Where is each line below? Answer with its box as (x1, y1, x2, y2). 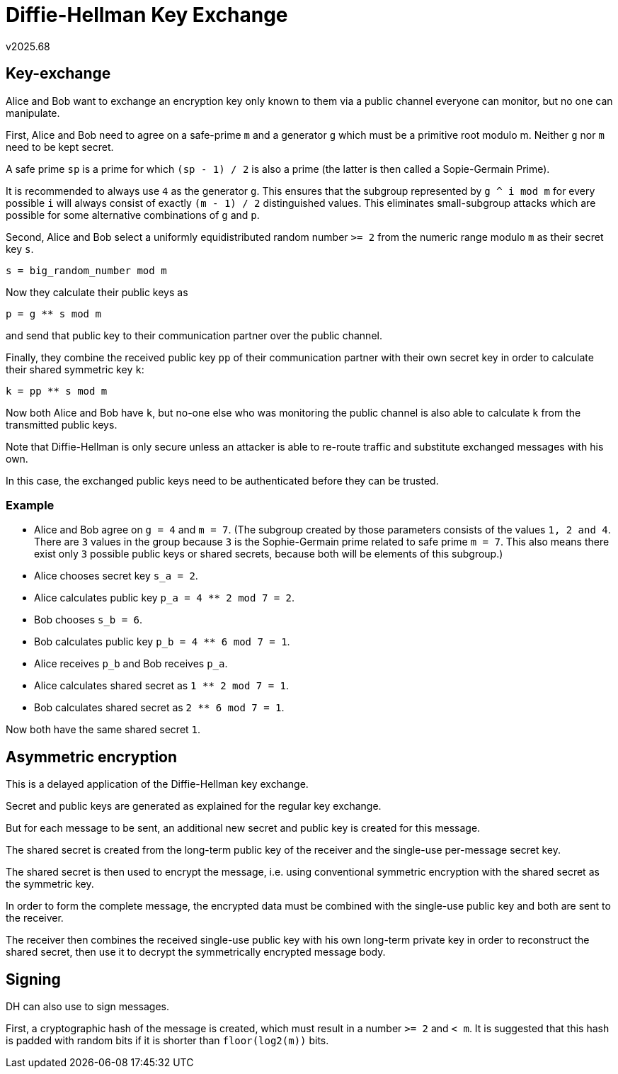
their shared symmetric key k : (6, 363, 144, 375)
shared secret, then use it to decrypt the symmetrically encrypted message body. (6, 946, 386, 959)
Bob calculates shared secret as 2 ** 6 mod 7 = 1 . (34, 701, 285, 714)
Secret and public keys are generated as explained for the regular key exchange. (6, 800, 382, 813)
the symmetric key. (6, 878, 94, 891)
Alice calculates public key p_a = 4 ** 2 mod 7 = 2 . (34, 592, 295, 604)
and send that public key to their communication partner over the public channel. (6, 329, 382, 341)
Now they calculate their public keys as (6, 286, 188, 298)
